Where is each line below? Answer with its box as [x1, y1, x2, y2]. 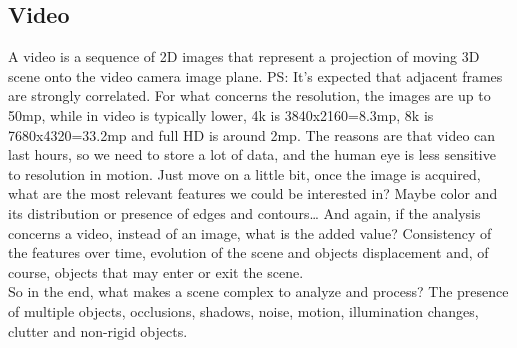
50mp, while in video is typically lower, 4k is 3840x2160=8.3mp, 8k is [8, 104, 434, 125]
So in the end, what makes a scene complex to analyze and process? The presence [8, 281, 509, 302]
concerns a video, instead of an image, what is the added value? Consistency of [8, 222, 492, 243]
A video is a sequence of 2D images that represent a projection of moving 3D [8, 46, 480, 67]
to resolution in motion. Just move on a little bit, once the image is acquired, [8, 163, 481, 184]
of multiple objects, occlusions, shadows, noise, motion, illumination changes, [8, 300, 479, 321]
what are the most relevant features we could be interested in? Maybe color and [8, 183, 498, 204]
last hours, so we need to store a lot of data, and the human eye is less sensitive [8, 144, 496, 165]
